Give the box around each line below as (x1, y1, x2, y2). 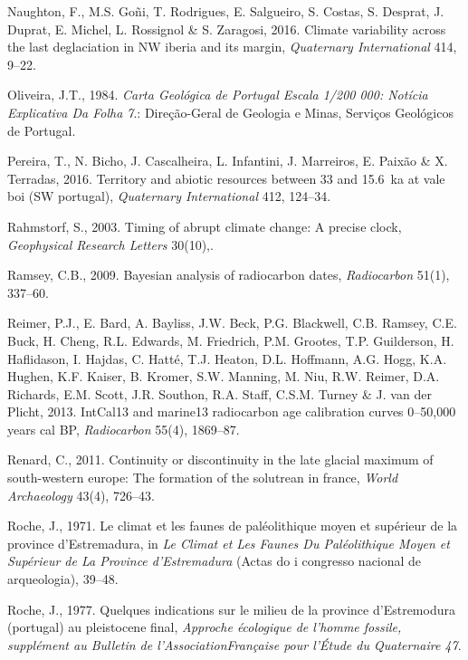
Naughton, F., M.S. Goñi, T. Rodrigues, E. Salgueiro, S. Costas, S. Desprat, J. (7, 2, 444, 20)
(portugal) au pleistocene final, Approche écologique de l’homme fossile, (7, 617, 402, 636)
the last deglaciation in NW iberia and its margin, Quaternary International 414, (7, 37, 457, 56)
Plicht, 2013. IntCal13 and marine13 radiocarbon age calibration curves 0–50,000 (7, 402, 456, 421)
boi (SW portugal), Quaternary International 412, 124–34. (7, 187, 331, 206)
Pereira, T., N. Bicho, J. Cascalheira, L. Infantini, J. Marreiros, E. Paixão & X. (7, 151, 448, 170)
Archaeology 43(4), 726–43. (7, 485, 155, 504)
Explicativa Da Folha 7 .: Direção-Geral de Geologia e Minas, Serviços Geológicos (7, 102, 454, 121)
